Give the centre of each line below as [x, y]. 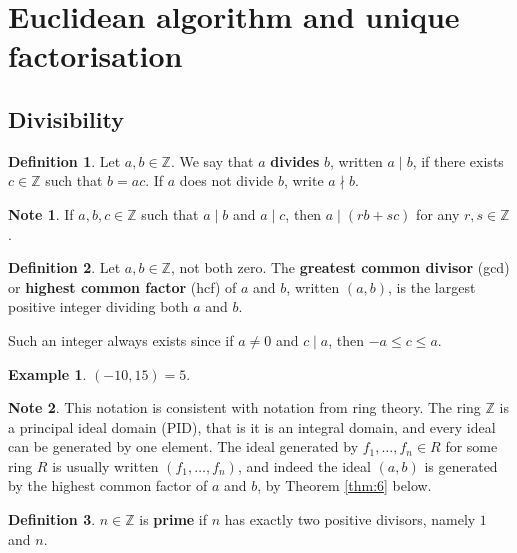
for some [471, 446]
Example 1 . [47, 373]
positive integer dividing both [98, 306]
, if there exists [458, 160]
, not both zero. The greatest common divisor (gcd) [340, 267]
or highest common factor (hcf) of [122, 286]
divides [295, 160]
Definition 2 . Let [64, 267]
